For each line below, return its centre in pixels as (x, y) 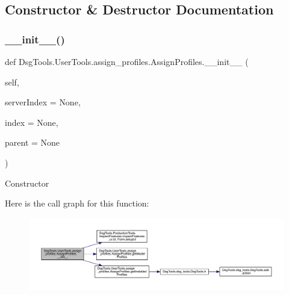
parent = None (33, 142)
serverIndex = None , (43, 102)
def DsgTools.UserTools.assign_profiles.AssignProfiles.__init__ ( (127, 61)
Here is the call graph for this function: (77, 203)
